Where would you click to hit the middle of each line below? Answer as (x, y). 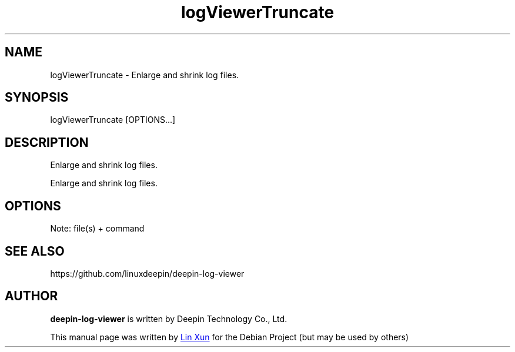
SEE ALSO (35, 251)
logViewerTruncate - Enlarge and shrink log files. (145, 75)
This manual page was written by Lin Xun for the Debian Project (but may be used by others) (230, 337)
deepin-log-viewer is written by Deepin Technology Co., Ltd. (169, 319)
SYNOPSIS (37, 98)
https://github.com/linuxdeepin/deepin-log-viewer (147, 273)
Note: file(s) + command (97, 229)
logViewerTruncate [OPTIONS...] (113, 120)
